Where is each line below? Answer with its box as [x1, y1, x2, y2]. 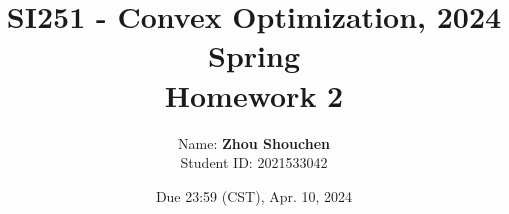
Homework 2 [164, 74, 344, 115]
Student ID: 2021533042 [180, 152, 328, 173]
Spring [208, 35, 300, 76]
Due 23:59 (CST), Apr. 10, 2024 [155, 185, 353, 206]
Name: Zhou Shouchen [178, 132, 330, 153]
